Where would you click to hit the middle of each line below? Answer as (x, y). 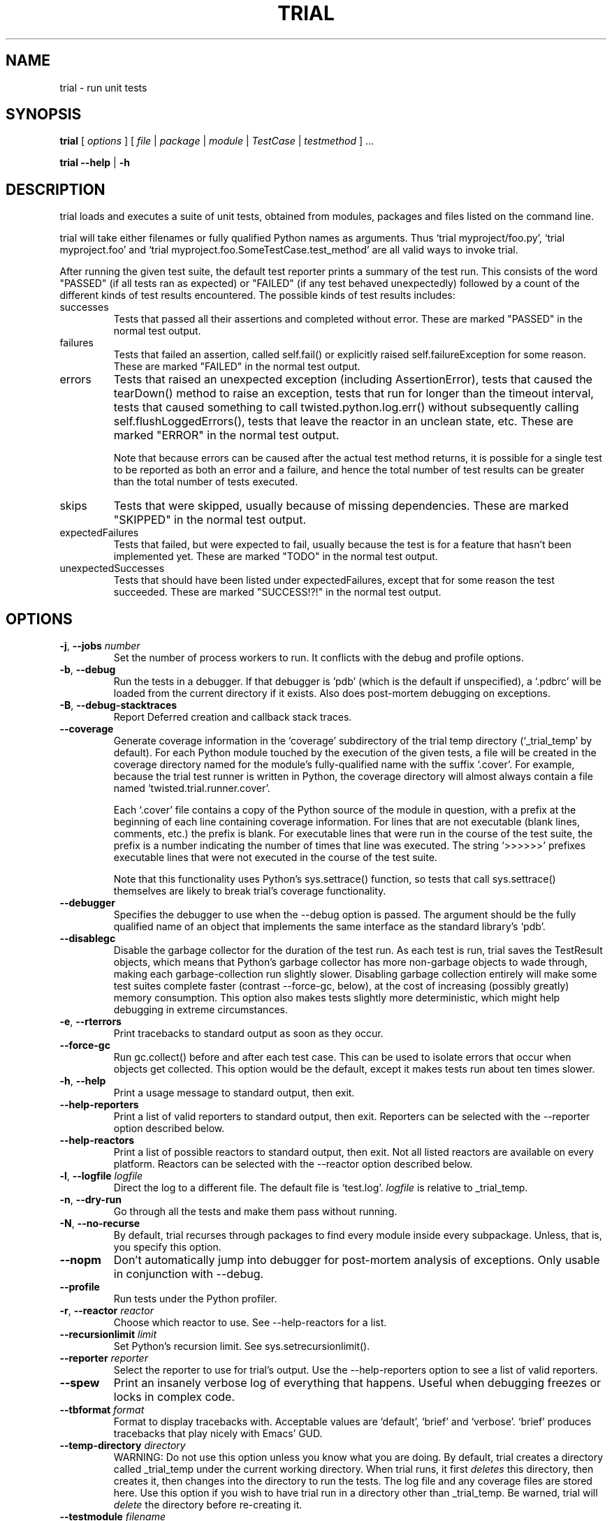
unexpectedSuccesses (112, 568)
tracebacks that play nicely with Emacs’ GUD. (218, 1434)
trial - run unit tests (103, 87)
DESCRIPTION (56, 189)
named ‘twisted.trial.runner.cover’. (192, 788)
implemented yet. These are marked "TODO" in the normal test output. (276, 557)
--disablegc (88, 939)
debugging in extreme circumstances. (201, 1010)
